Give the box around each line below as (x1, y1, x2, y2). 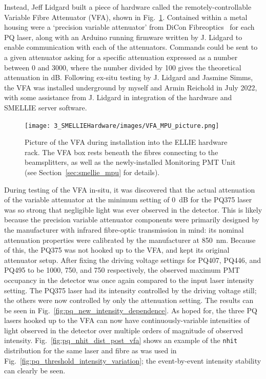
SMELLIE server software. (4, 102, 87, 112)
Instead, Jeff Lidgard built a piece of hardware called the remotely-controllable (4, 2, 252, 12)
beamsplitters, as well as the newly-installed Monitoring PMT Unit (25, 157, 236, 167)
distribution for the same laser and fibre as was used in (4, 345, 177, 356)
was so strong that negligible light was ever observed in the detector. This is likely (4, 204, 262, 215)
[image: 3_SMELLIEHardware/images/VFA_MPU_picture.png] (25, 122, 219, 129)
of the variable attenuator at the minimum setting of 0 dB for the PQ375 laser (4, 194, 252, 205)
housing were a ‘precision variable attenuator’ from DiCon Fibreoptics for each (4, 22, 255, 32)
